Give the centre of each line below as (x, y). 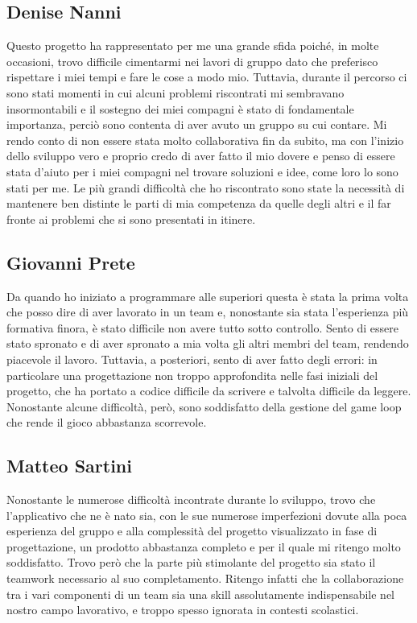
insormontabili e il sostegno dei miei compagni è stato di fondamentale (180, 108)
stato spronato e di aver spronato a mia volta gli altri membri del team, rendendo (208, 343)
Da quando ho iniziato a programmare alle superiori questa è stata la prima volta (208, 296)
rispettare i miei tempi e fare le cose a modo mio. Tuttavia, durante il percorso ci (207, 77)
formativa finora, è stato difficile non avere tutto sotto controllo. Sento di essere (202, 327)
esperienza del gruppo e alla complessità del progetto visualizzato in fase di (192, 531)
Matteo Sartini (69, 466)
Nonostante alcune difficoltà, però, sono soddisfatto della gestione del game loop (204, 406)
